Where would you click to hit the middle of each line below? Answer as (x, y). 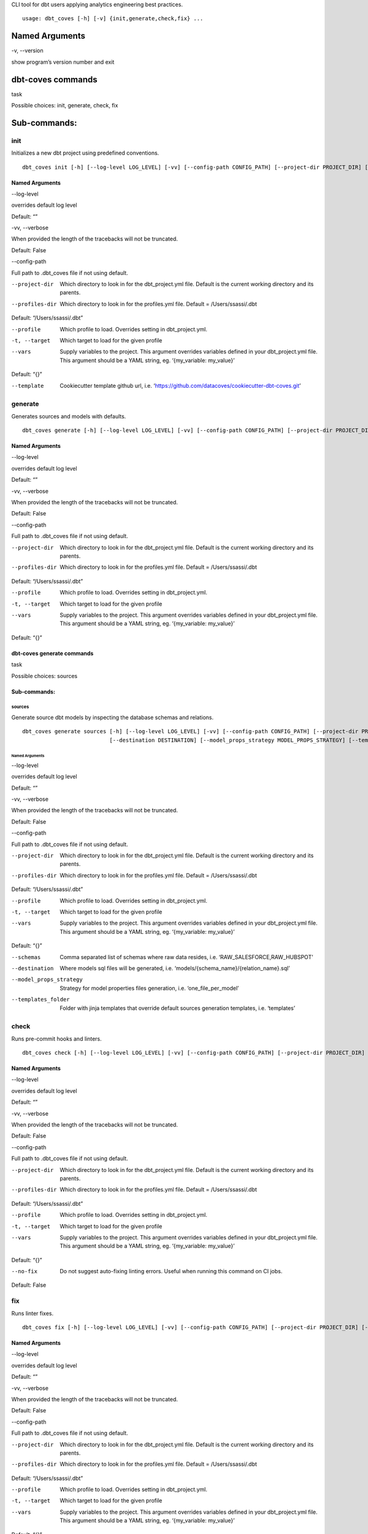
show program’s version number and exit (63, 62)
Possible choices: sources (44, 676)
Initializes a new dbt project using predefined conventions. (85, 153)
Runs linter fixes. (33, 1313)
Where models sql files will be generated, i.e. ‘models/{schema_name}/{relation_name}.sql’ (175, 968)
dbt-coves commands (54, 79)
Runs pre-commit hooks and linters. (56, 1039)
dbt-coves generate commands (52, 653)
